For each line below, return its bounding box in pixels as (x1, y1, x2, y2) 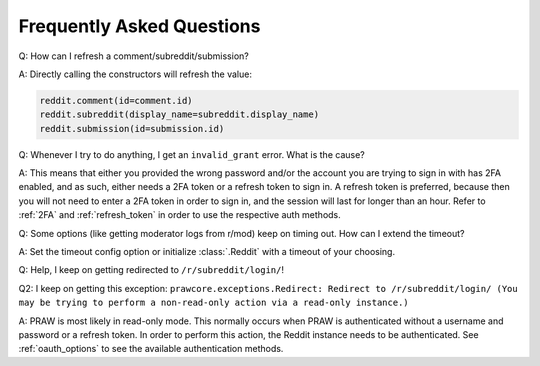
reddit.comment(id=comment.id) (39, 95, 194, 106)
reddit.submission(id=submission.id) (39, 123, 225, 134)
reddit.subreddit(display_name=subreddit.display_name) (39, 109, 320, 120)
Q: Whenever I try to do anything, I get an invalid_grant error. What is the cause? (18, 148, 365, 160)
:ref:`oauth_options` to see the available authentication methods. (18, 343, 284, 355)
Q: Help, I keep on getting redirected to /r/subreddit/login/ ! (18, 264, 285, 276)
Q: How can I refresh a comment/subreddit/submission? (18, 50, 249, 62)
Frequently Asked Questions (18, 15, 261, 37)
